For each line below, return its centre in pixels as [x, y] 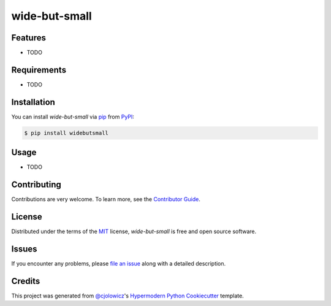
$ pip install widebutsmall [66, 133]
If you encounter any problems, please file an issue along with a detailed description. [119, 264]
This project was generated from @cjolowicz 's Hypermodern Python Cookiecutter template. [128, 296]
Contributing [36, 185]
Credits [26, 281]
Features [29, 38]
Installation [33, 102]
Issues [24, 249]
